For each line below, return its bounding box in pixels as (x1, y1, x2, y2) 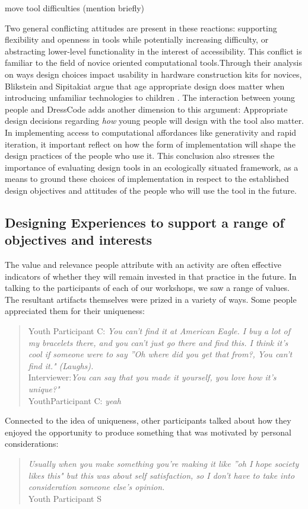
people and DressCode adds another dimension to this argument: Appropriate (5, 103, 288, 115)
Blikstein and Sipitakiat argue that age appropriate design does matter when (5, 79, 285, 92)
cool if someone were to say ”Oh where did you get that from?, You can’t (28, 348, 293, 360)
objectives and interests (5, 231, 153, 249)
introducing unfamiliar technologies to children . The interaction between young (5, 91, 296, 104)
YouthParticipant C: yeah (28, 394, 122, 406)
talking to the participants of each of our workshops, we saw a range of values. (5, 281, 290, 294)
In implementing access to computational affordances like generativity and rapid (5, 126, 297, 138)
